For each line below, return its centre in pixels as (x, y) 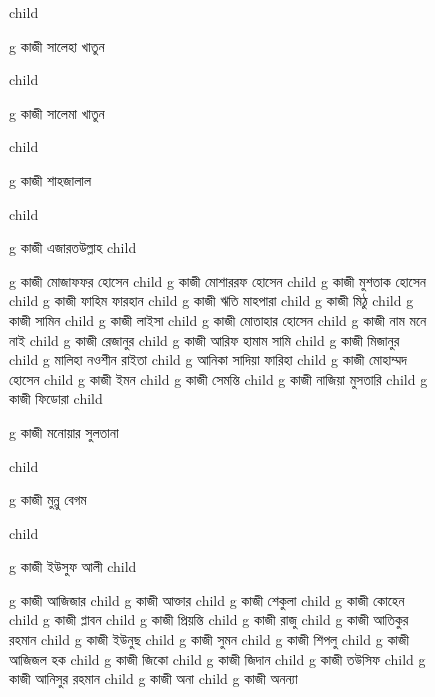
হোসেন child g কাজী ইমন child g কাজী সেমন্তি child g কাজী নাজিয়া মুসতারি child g (218, 378)
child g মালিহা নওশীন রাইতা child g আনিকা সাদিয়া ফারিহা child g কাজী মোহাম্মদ (208, 359)
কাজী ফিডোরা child (56, 398)
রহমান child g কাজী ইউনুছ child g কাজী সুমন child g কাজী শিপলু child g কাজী (209, 639)
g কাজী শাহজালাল (50, 179)
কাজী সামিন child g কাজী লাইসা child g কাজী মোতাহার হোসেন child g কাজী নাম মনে (218, 319)
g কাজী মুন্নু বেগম (48, 499)
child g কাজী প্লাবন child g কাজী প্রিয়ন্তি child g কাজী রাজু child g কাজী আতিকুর (209, 619)
